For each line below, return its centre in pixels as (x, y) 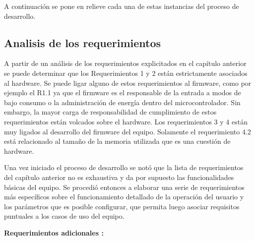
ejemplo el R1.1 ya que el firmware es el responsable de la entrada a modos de (123, 92)
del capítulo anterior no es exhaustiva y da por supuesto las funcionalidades (119, 177)
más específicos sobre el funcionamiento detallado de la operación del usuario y (124, 197)
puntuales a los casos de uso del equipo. (64, 216)
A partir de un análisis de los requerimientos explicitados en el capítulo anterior (125, 63)
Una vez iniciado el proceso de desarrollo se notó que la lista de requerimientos (124, 167)
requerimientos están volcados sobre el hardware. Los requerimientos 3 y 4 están (126, 121)
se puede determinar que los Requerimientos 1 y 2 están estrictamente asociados (126, 73)
